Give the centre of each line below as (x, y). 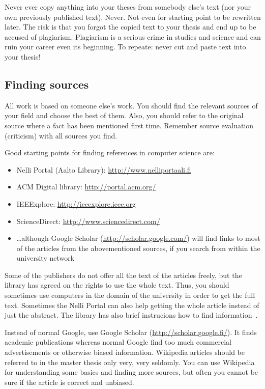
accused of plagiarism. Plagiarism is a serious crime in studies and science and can (133, 36)
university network (46, 258)
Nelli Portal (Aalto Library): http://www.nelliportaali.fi (104, 169)
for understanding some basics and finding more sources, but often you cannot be (131, 372)
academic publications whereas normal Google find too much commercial (118, 342)
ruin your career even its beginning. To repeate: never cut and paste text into (125, 47)
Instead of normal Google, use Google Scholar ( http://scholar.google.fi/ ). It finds (131, 332)
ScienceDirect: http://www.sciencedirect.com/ (88, 221)
